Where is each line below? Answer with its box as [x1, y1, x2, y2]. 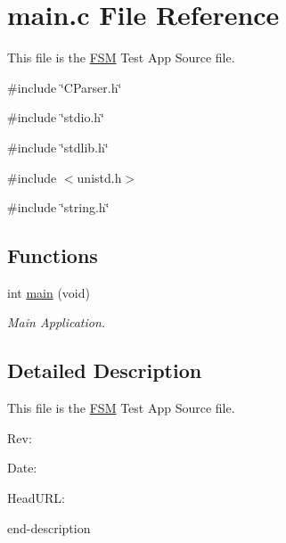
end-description [7, 518, 91, 537]
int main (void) [7, 283, 90, 301]
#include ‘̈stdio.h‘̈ [7, 108, 104, 127]
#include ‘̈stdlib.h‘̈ [7, 137, 109, 156]
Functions [7, 242, 98, 269]
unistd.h [77, 168, 122, 186]
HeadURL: [7, 489, 65, 507]
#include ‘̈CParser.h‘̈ [7, 78, 122, 96]
